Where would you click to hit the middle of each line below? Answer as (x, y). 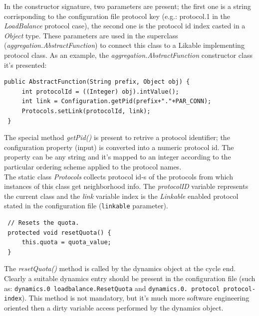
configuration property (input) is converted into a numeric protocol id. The (119, 147)
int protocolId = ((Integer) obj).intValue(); (100, 91)
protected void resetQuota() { (59, 233)
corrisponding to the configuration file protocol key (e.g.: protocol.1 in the (117, 16)
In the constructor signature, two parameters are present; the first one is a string (128, 6)
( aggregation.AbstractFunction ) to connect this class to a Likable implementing (124, 45)
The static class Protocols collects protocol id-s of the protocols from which (119, 176)
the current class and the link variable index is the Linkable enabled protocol (121, 196)
